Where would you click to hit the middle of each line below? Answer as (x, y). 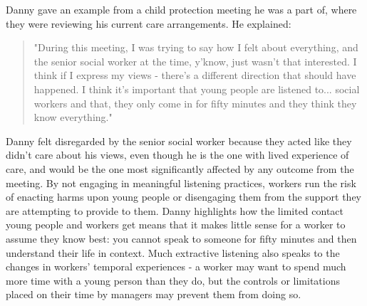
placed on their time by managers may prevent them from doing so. (154, 294)
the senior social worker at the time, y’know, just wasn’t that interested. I (195, 61)
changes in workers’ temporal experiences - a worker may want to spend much (176, 267)
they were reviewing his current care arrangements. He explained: (149, 23)
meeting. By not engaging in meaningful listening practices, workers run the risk (181, 183)
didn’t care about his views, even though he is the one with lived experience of (177, 155)
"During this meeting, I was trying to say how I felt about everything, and (196, 47)
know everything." (73, 117)
